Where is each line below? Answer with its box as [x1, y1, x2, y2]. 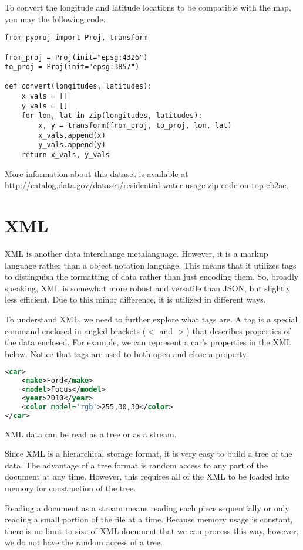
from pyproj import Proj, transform [5, 33, 148, 42]
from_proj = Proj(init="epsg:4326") [5, 53, 148, 62]
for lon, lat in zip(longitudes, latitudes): [21, 111, 203, 120]
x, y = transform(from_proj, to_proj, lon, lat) [38, 121, 232, 130]
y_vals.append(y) [38, 141, 106, 150]
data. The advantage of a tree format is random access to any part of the [5, 459, 268, 471]
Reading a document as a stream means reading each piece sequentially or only [5, 501, 289, 514]
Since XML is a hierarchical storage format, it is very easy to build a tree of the [5, 447, 292, 460]
